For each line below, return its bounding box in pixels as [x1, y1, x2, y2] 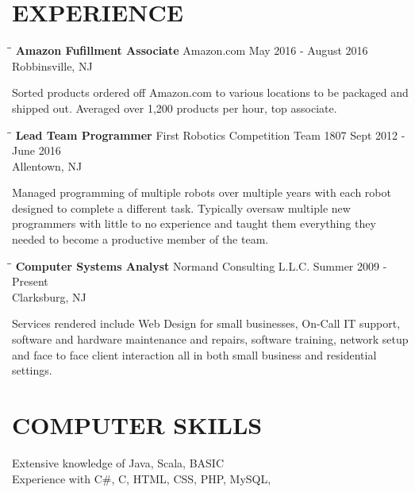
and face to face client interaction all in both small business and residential [12, 346, 377, 363]
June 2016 [12, 142, 61, 159]
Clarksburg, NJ [12, 288, 86, 305]
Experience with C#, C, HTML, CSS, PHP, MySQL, [12, 470, 271, 486]
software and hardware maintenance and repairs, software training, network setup [12, 331, 409, 348]
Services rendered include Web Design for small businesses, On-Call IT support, [12, 315, 401, 332]
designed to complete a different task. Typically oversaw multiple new [12, 199, 351, 216]
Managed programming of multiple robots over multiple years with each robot [12, 184, 391, 201]
